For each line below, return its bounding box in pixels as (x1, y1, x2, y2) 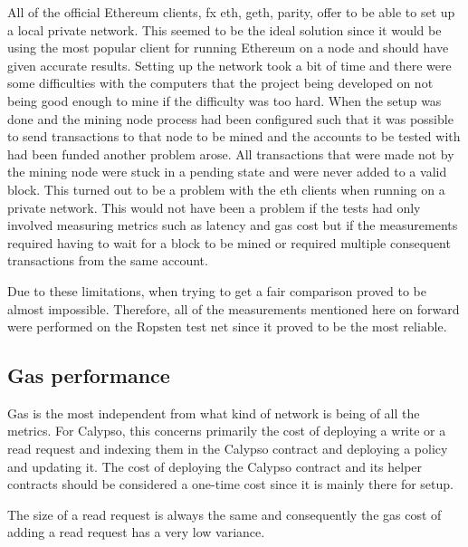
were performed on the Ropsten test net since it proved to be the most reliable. (7, 317, 447, 336)
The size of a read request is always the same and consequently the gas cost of (7, 504, 442, 523)
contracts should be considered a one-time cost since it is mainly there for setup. (7, 475, 454, 494)
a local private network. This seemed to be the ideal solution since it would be (7, 20, 442, 39)
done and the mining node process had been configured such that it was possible (7, 109, 454, 128)
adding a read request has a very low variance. (7, 523, 265, 542)
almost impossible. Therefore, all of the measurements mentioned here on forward (7, 299, 460, 318)
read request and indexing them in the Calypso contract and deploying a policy (7, 439, 448, 458)
